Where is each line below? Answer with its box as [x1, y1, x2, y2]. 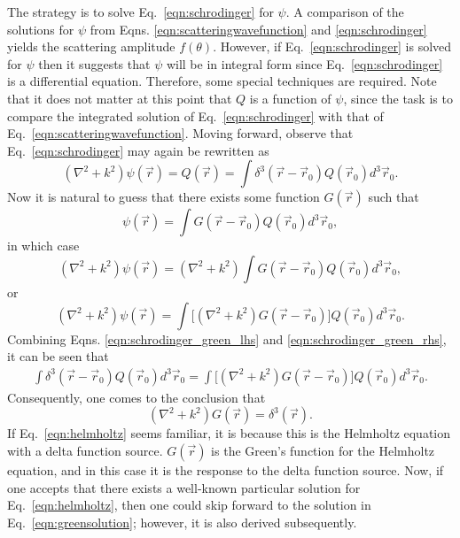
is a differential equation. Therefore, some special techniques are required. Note [7, 72, 437, 90]
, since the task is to [343, 88, 453, 107]
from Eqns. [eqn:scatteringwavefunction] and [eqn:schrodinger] [90, 19, 427, 38]
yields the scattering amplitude [7, 37, 175, 56]
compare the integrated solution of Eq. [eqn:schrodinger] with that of [7, 106, 384, 125]
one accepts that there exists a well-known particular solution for [7, 478, 361, 496]
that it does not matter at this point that [7, 88, 232, 107]
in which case [7, 236, 80, 255]
